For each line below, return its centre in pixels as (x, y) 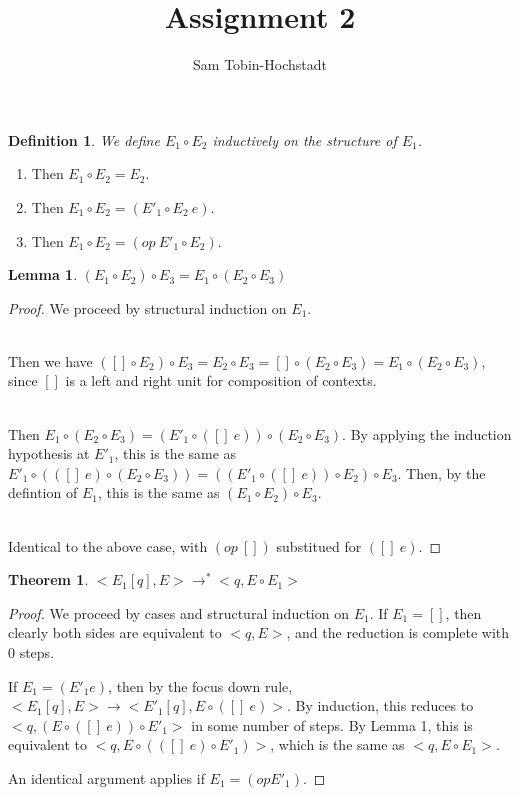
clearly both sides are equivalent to (115, 632)
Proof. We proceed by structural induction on (147, 307)
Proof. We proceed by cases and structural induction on (178, 612)
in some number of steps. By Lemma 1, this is (332, 724)
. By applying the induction (427, 433)
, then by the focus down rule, (200, 685)
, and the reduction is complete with (398, 632)
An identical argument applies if (106, 777)
